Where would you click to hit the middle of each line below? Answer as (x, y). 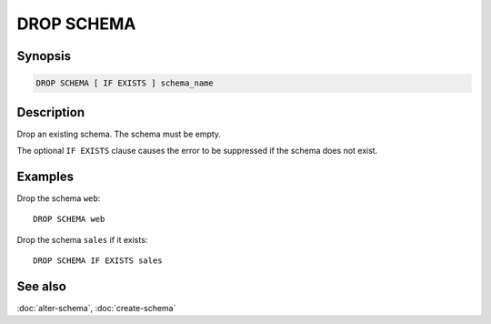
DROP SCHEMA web (69, 219)
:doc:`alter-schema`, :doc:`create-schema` (96, 309)
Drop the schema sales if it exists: (82, 239)
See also (42, 286)
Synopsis (44, 56)
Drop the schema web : (59, 198)
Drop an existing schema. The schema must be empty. (119, 134)
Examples (45, 176)
